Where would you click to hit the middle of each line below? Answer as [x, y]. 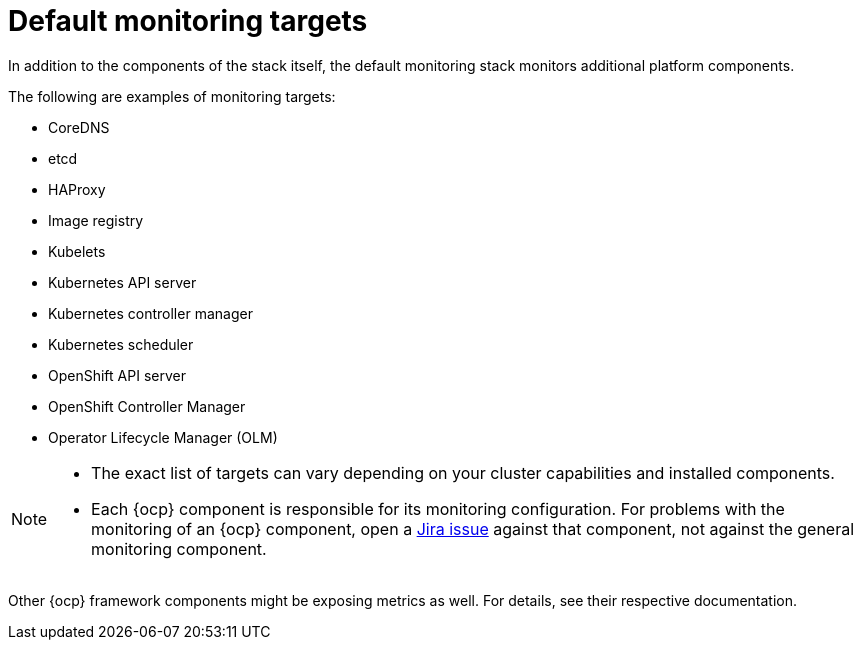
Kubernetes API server [122, 282]
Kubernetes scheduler [121, 344]
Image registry [96, 220]
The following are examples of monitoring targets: [172, 96]
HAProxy [77, 189]
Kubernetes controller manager [150, 313]
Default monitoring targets [188, 21]
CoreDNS [79, 127]
